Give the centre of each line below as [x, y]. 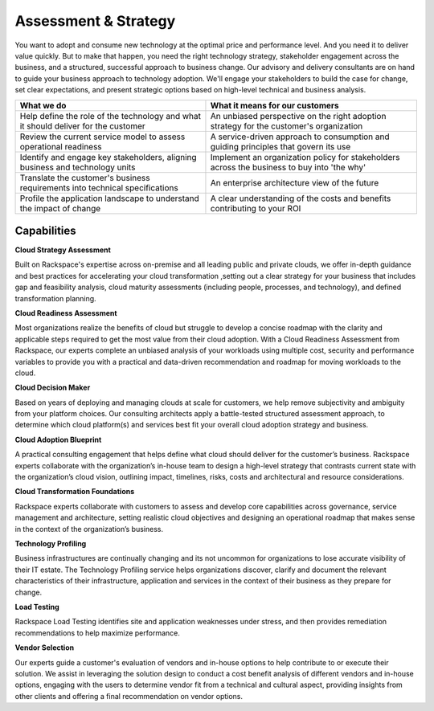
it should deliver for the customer [83, 126]
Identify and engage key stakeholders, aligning [108, 157]
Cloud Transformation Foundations [75, 492]
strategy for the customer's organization [287, 126]
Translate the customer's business [85, 178]
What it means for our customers [274, 105]
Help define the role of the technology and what [110, 116]
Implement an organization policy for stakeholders [305, 157]
